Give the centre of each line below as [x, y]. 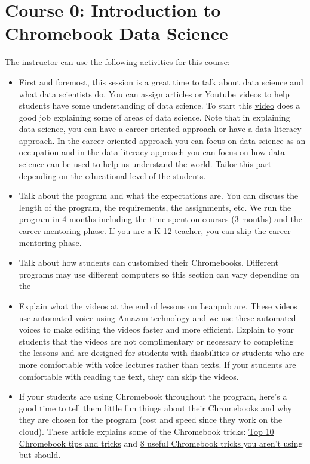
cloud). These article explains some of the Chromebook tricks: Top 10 [146, 431]
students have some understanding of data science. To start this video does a [159, 105]
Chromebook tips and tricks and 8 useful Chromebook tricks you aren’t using [161, 443]
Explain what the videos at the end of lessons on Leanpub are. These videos [158, 306]
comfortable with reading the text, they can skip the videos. [129, 376]
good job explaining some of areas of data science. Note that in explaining [154, 117]
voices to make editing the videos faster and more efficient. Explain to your [156, 329]
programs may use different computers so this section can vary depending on [159, 274]
